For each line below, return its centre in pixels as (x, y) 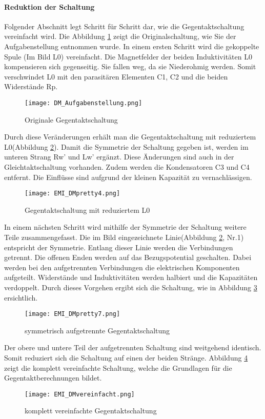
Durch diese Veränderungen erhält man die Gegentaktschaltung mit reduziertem (130, 137)
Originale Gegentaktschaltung (71, 119)
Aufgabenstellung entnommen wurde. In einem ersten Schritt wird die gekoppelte (132, 46)
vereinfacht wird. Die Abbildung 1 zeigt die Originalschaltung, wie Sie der (120, 36)
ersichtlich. (21, 297)
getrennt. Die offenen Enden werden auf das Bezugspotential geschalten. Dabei (128, 257)
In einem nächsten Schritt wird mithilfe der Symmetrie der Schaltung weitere (125, 227)
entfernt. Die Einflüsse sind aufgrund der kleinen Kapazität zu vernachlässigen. (128, 177)
